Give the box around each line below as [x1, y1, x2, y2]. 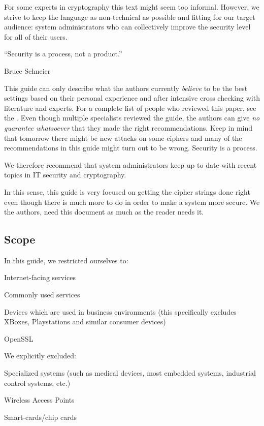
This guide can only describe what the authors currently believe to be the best [4, 82, 248, 93]
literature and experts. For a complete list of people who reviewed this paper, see [4, 102, 256, 113]
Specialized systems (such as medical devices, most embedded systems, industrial [4, 368, 256, 378]
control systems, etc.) [4, 377, 71, 388]
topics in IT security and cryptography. [4, 169, 126, 180]
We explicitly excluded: [4, 350, 76, 361]
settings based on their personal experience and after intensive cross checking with [4, 93, 260, 103]
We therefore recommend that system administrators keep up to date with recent [4, 159, 257, 170]
